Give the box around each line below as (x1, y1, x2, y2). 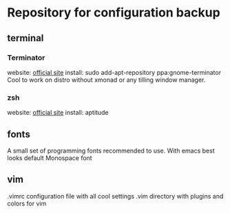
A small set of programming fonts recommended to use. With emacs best (7, 146, 215, 155)
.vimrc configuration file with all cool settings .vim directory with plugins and (7, 192, 224, 200)
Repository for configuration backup (7, 5, 220, 21)
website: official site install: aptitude (7, 109, 109, 117)
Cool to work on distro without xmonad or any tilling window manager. (7, 76, 206, 84)
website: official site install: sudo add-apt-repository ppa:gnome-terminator (7, 68, 222, 76)
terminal (7, 32, 44, 44)
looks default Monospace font (7, 153, 92, 162)
